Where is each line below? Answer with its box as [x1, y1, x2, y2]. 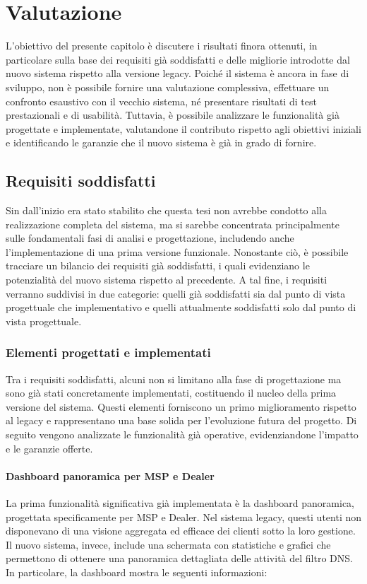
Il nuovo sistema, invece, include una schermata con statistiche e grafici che [6, 537, 331, 551]
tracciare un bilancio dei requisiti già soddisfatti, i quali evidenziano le [6, 258, 310, 273]
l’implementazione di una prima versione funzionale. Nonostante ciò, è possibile [6, 244, 349, 259]
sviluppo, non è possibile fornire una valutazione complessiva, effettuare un [6, 79, 330, 94]
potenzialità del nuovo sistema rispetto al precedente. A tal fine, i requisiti [6, 272, 327, 287]
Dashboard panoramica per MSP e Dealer [6, 468, 215, 483]
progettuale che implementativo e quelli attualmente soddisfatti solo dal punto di [6, 300, 356, 315]
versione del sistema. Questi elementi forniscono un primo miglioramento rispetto [6, 399, 356, 414]
